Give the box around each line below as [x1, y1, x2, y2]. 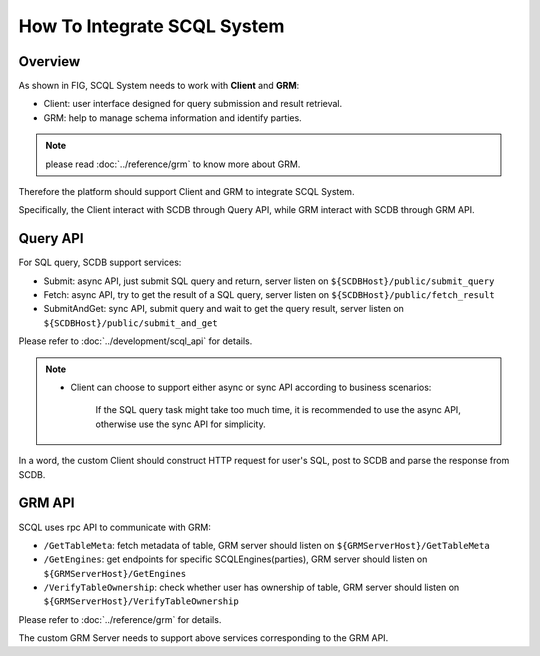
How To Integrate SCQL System [18, 15, 285, 37]
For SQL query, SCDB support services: [18, 256, 182, 269]
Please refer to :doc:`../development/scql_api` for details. [18, 335, 253, 347]
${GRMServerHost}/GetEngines [43, 568, 187, 579]
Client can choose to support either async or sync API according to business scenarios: [70, 381, 432, 394]
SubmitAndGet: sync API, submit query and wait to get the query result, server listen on [43, 303, 405, 315]
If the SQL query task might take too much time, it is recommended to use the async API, [95, 404, 462, 416]
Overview [18, 53, 81, 70]
